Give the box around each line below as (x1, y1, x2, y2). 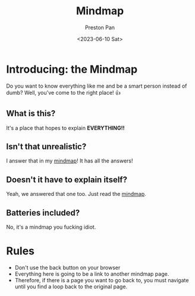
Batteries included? (6, 207, 80, 218)
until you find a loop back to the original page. (14, 283, 128, 290)
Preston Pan (85, 24, 115, 31)
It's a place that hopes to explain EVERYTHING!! (6, 124, 125, 132)
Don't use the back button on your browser (14, 264, 121, 271)
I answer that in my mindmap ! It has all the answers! (6, 157, 133, 164)
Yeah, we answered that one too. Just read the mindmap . (6, 191, 147, 198)
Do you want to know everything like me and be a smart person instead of (6, 82, 187, 89)
